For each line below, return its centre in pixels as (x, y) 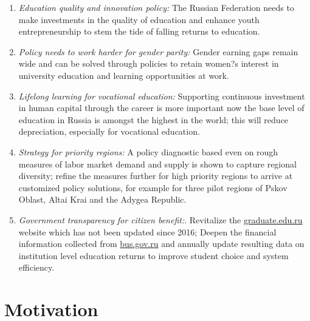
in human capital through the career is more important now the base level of (161, 108)
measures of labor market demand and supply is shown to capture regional (157, 164)
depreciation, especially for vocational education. (109, 131)
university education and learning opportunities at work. (124, 75)
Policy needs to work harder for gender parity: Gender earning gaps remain (158, 51)
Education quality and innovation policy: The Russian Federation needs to (156, 7)
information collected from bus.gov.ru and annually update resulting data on (161, 244)
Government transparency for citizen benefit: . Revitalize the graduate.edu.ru (160, 219)
